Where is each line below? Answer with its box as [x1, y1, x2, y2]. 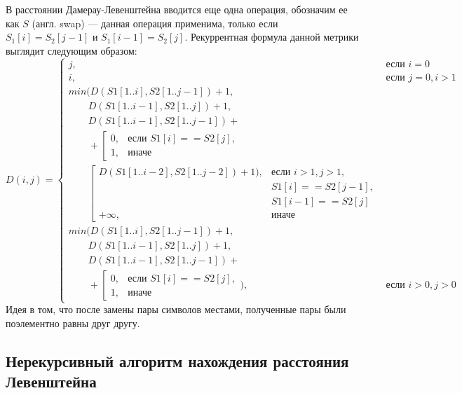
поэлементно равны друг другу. [6, 315, 140, 330]
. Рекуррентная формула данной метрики [184, 29, 359, 44]
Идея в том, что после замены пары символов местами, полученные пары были [6, 302, 346, 317]
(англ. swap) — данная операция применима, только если [32, 15, 278, 30]
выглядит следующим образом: [6, 43, 137, 57]
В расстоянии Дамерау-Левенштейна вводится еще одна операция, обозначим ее [6, 2, 348, 16]
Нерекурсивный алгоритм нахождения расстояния [6, 350, 349, 371]
